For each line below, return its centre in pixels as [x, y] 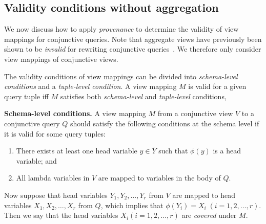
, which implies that [132, 205]
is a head [227, 151]
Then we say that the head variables [61, 215]
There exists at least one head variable [77, 151]
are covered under [209, 215]
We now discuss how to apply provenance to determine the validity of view [121, 29]
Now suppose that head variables [56, 195]
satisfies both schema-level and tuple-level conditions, [143, 96]
